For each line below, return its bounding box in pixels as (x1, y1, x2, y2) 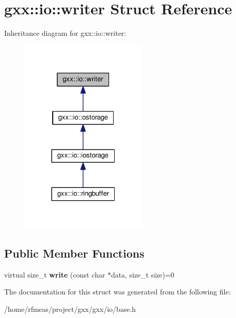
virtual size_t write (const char (4, 269, 105, 280)
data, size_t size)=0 (111, 269, 175, 280)
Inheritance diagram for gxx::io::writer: (4, 28, 126, 38)
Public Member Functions (4, 245, 144, 261)
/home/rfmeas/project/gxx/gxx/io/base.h (4, 303, 136, 314)
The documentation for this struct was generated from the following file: (4, 286, 231, 297)
